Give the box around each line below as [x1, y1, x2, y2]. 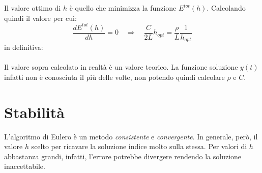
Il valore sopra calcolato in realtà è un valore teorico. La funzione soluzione [4, 62, 238, 72]
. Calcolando [207, 3, 246, 13]
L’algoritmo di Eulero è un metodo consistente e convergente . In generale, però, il [4, 131, 258, 141]
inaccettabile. [4, 161, 45, 171]
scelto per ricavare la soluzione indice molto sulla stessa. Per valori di [31, 141, 247, 152]
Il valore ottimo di [4, 3, 61, 13]
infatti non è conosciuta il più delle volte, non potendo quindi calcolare [4, 71, 225, 82]
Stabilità [4, 101, 65, 122]
